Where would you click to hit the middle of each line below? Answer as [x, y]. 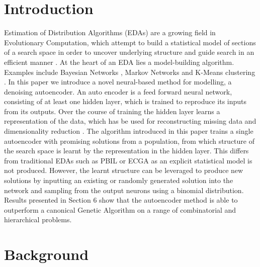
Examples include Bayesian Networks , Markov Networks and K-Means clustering [130, 72]
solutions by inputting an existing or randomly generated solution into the [119, 180]
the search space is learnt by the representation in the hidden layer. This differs [126, 151]
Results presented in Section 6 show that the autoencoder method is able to [121, 200]
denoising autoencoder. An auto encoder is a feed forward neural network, [118, 91]
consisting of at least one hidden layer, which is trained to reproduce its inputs [125, 101]
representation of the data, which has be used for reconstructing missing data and [130, 121]
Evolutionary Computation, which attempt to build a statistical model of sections [130, 42]
